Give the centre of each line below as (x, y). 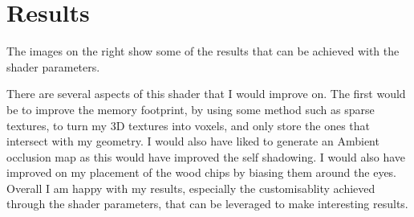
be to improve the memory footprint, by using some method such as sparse (191, 109)
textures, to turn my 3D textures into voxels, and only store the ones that (188, 125)
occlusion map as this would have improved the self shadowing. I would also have (206, 156)
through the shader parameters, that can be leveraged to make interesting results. (207, 204)
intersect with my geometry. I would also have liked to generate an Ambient (193, 141)
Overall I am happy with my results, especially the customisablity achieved (191, 188)
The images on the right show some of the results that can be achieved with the (203, 51)
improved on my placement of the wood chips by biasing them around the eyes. (202, 172)
